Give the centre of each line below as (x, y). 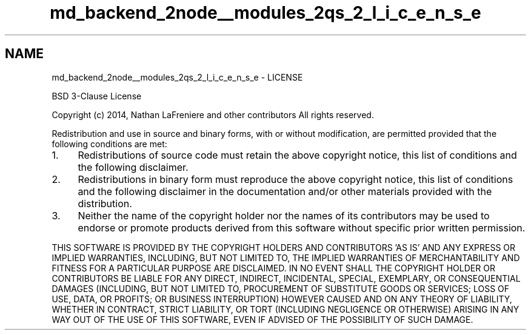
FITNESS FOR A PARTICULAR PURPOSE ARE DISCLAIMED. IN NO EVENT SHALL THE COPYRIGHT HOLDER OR (273, 268)
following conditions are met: (109, 144)
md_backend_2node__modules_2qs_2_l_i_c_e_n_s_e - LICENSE (177, 77)
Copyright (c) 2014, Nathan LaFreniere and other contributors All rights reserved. (213, 114)
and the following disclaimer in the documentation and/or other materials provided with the (285, 191)
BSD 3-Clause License (97, 96)
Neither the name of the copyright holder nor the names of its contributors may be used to (284, 215)
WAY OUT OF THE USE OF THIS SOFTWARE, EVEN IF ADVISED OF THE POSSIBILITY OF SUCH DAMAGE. (262, 319)
